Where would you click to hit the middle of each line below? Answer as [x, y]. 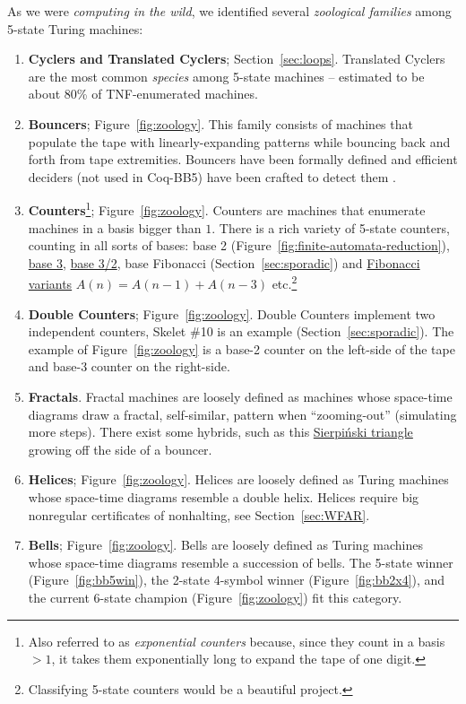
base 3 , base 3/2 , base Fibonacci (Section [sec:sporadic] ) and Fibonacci [224, 262]
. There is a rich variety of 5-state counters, [331, 227]
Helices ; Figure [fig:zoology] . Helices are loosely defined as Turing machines [238, 479]
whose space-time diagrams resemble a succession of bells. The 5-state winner [241, 562]
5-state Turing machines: [75, 28]
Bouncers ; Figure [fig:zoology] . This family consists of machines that [220, 123]
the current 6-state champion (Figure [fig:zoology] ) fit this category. [215, 597]
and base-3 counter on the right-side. [129, 366]
